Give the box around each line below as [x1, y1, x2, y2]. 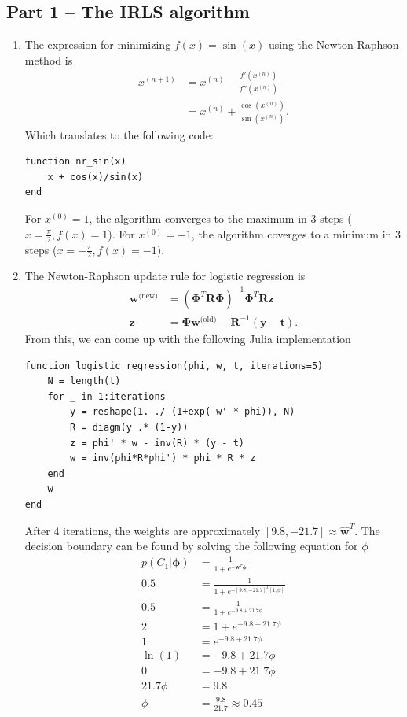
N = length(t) [47, 375, 121, 387]
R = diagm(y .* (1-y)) [70, 421, 189, 433]
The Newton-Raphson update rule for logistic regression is [24, 268, 306, 284]
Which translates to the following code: [24, 126, 214, 142]
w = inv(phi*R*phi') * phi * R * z [70, 453, 256, 464]
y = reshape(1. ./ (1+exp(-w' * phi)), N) [70, 406, 295, 418]
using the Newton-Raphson [268, 36, 399, 53]
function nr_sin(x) [24, 156, 126, 168]
